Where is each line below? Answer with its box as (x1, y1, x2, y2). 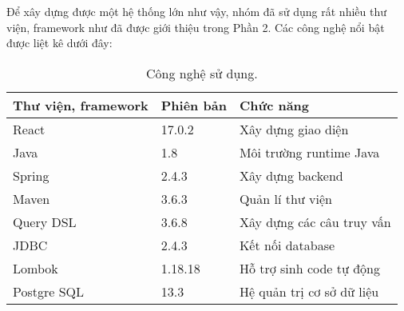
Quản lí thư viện (239, 189, 332, 208)
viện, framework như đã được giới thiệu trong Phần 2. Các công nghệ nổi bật (6, 18, 385, 35)
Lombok (13, 258, 58, 277)
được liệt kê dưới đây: (6, 34, 113, 51)
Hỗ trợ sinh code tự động (239, 258, 381, 277)
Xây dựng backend (239, 165, 343, 185)
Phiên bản (160, 95, 227, 114)
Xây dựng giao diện (239, 119, 349, 138)
